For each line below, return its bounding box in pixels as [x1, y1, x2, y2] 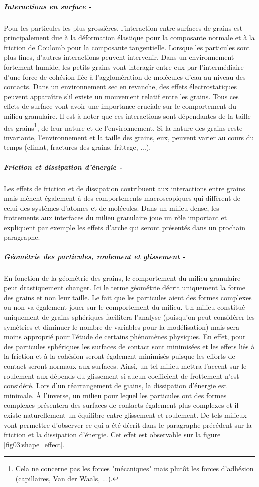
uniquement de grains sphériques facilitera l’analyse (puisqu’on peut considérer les [4, 312, 255, 322]
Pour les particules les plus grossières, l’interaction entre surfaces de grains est [4, 22, 243, 33]
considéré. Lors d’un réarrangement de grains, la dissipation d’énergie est [4, 380, 227, 391]
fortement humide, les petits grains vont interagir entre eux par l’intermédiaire [4, 61, 244, 72]
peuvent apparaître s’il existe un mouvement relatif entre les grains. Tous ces [4, 91, 239, 101]
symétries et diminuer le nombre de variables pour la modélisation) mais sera [4, 321, 239, 332]
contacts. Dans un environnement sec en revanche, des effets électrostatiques [4, 81, 237, 92]
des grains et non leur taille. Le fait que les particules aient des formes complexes [4, 292, 252, 302]
